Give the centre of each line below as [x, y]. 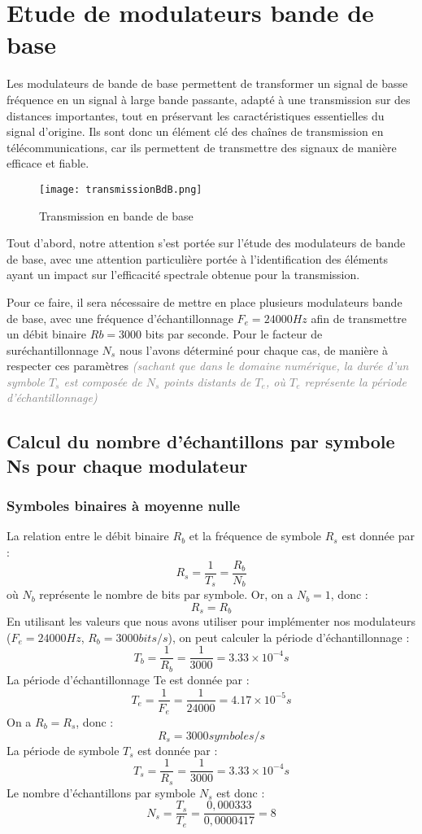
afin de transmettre [359, 318]
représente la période [355, 381]
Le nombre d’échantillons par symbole [101, 792]
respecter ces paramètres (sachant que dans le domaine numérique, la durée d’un [208, 366]
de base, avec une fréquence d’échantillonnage [120, 318]
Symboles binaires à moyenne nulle [124, 506]
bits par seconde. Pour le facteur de [234, 334]
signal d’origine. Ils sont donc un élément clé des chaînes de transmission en [195, 131]
